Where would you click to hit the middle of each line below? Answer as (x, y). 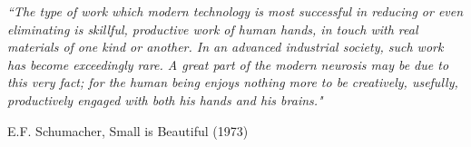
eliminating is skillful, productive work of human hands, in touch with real (213, 29)
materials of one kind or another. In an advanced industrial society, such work (226, 47)
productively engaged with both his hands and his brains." (165, 99)
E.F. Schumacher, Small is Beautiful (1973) (128, 130)
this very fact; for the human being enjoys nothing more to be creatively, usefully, (233, 82)
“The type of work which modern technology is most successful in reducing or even (235, 11)
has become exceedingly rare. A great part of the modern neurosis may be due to (228, 64)
